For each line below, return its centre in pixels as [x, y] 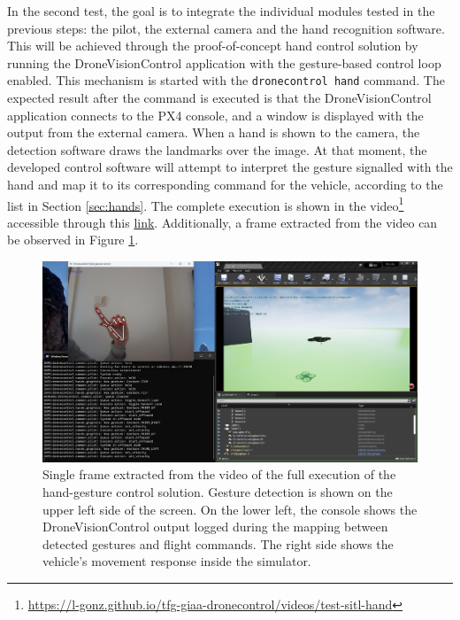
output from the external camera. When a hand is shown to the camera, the [214, 132]
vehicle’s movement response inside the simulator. [177, 561]
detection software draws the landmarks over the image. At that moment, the [217, 149]
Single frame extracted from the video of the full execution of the [219, 474]
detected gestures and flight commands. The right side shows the [218, 543]
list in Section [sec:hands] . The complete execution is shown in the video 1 [206, 204]
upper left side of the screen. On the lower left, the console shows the [230, 509]
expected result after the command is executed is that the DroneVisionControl [219, 98]
